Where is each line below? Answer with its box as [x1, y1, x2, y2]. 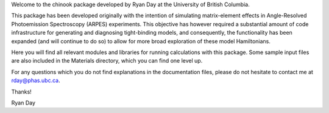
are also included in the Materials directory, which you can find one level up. [11, 57, 203, 64]
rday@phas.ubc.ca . [11, 77, 60, 84]
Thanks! [11, 88, 32, 95]
